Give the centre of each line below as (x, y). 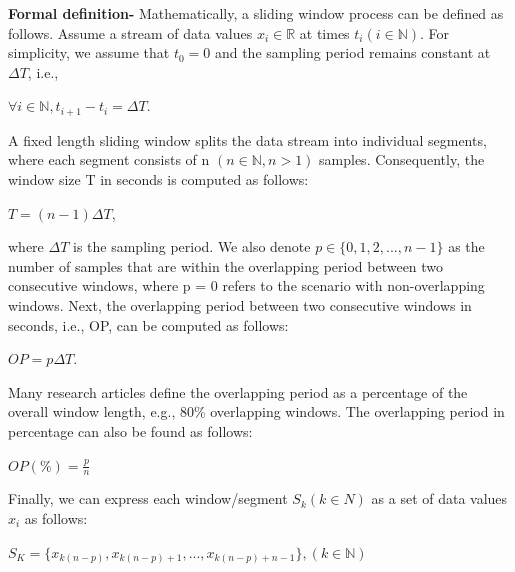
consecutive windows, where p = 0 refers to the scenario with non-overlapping (246, 285)
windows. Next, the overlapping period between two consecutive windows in (240, 304)
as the (466, 246)
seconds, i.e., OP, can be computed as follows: (148, 324)
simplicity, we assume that (89, 52)
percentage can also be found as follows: (130, 430)
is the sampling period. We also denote (192, 246)
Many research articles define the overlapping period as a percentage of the (238, 391)
